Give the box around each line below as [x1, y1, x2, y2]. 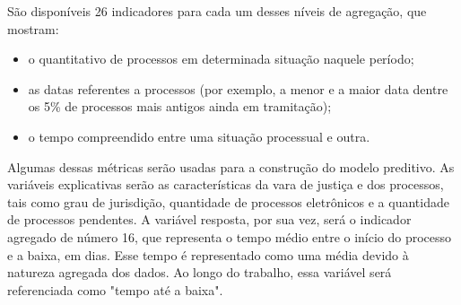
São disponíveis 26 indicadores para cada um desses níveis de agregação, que [7, 2, 427, 20]
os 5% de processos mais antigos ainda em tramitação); [28, 97, 332, 116]
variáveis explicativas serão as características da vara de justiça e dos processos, [7, 175, 444, 194]
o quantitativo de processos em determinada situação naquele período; [28, 49, 414, 68]
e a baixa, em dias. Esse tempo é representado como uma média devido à [7, 245, 409, 264]
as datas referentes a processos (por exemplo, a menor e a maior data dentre [28, 79, 448, 98]
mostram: [7, 19, 59, 38]
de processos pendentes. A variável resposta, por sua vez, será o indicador [7, 210, 412, 229]
